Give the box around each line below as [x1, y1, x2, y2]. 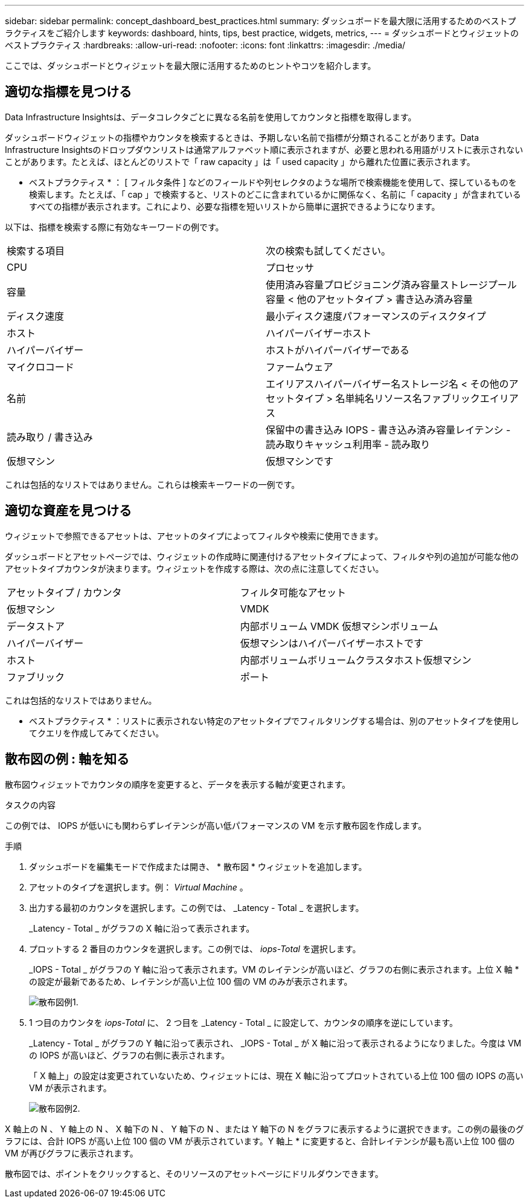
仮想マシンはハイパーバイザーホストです [240, 637, 423, 649]
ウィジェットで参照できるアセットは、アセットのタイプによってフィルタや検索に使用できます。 [5, 530, 383, 541]
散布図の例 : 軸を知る [5, 751, 129, 767]
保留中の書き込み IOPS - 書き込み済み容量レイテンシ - [266, 423, 511, 436]
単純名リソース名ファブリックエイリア [345, 392, 519, 404]
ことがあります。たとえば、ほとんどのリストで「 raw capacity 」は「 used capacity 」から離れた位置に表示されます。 [5, 156, 475, 167]
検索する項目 [7, 244, 65, 257]
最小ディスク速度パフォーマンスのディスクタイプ [266, 310, 486, 322]
